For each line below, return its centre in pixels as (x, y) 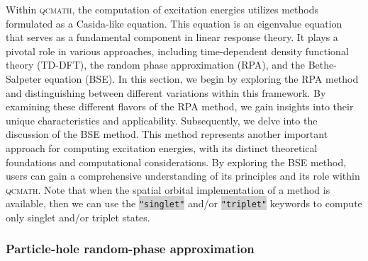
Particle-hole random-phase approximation (130, 249)
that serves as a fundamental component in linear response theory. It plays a (172, 37)
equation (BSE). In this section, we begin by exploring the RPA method (201, 78)
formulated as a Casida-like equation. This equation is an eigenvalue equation (174, 23)
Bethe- (322, 65)
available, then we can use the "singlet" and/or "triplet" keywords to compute (184, 203)
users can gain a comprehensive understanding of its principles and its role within (183, 176)
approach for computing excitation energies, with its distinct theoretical (162, 147)
